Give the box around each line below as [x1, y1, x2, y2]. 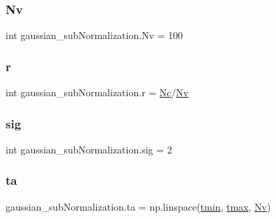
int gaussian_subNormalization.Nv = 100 [6, 28, 183, 43]
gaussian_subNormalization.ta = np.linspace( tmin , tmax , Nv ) [6, 199, 271, 213]
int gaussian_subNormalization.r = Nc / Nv [6, 85, 189, 100]
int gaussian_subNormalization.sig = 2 [6, 142, 172, 156]
